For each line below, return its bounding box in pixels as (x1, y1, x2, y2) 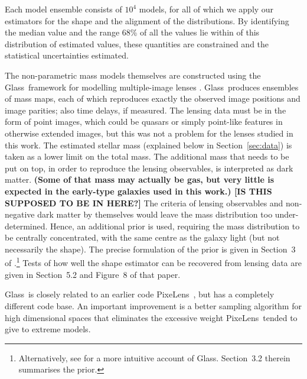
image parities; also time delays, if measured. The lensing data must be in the (5, 103, 286, 116)
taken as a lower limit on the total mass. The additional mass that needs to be (5, 150, 289, 163)
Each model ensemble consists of (5, 3, 122, 15)
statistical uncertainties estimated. (5, 49, 129, 61)
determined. (5, 219, 48, 232)
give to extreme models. (5, 323, 91, 335)
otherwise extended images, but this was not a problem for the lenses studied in (5, 127, 293, 139)
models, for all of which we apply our (139, 3, 274, 15)
